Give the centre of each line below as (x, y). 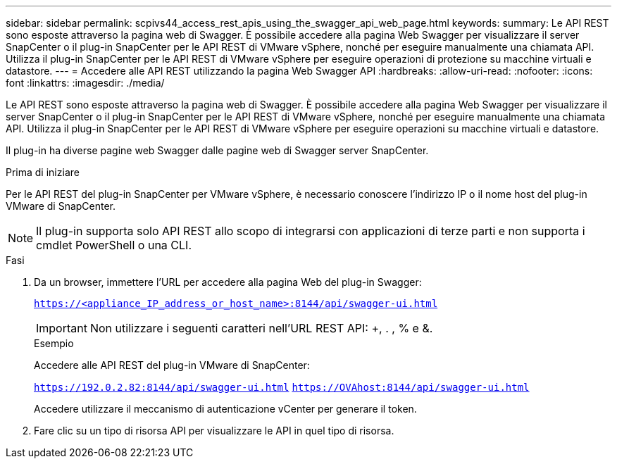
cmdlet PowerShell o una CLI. (114, 245)
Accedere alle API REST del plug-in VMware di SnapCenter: (172, 365)
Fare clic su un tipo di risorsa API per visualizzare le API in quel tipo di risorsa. (214, 431)
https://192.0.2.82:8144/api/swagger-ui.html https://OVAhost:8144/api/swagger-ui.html (282, 387)
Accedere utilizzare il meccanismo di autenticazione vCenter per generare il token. (225, 409)
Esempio (54, 343)
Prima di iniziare (43, 172)
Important (62, 328)
